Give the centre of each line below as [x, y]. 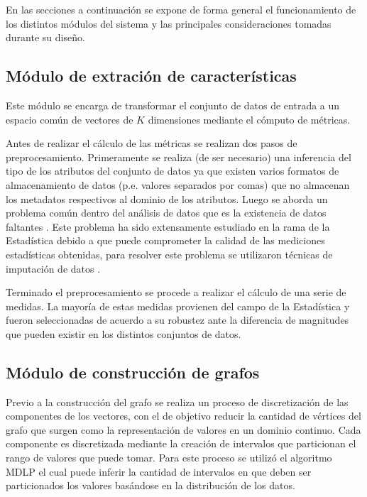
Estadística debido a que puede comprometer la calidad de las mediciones [165, 240]
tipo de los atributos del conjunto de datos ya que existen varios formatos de [172, 171]
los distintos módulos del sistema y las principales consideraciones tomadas [169, 23]
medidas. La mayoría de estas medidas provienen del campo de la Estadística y [178, 306]
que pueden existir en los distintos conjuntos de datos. [124, 333]
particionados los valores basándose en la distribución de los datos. [150, 485]
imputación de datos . [53, 268]
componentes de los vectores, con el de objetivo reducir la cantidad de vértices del [183, 416]
